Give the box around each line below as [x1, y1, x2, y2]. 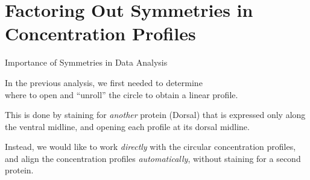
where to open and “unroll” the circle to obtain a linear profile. [5, 88, 238, 101]
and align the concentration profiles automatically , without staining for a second [5, 152, 301, 164]
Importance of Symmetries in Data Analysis [5, 56, 168, 69]
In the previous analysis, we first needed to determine [5, 76, 203, 88]
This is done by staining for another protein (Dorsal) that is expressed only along [5, 108, 306, 121]
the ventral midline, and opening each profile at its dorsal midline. [5, 120, 250, 132]
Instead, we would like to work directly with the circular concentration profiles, [5, 140, 296, 153]
